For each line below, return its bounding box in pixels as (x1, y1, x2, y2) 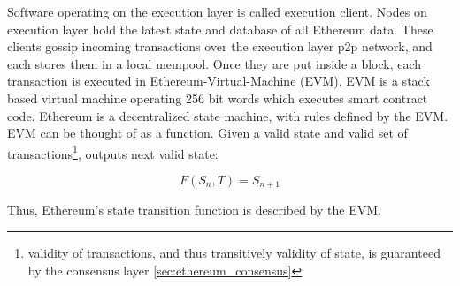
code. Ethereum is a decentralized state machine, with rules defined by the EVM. (7, 106, 448, 124)
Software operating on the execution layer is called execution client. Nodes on (7, 3, 427, 20)
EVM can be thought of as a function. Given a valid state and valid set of (7, 124, 408, 142)
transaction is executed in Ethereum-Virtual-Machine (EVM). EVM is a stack (7, 71, 430, 90)
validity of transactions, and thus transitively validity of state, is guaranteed (27, 244, 441, 262)
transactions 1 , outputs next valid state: (7, 141, 218, 162)
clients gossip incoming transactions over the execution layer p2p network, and (7, 37, 433, 56)
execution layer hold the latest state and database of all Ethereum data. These (7, 19, 433, 38)
